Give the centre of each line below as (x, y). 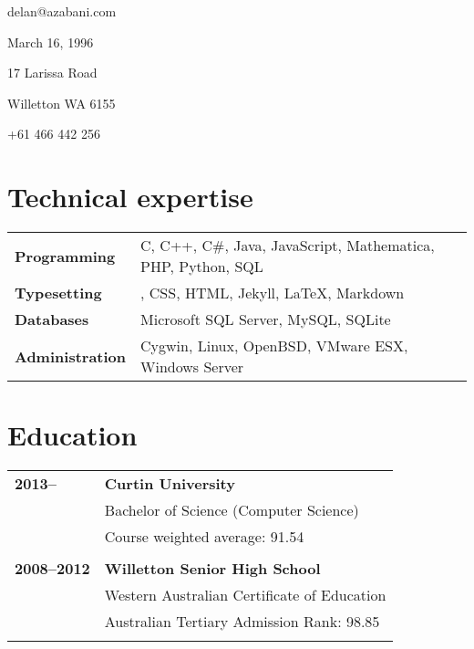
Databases (52, 319)
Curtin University (170, 484)
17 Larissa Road (52, 73)
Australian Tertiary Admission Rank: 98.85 (242, 622)
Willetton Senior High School (212, 569)
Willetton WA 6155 (62, 103)
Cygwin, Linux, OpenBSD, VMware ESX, (274, 346)
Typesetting (58, 293)
